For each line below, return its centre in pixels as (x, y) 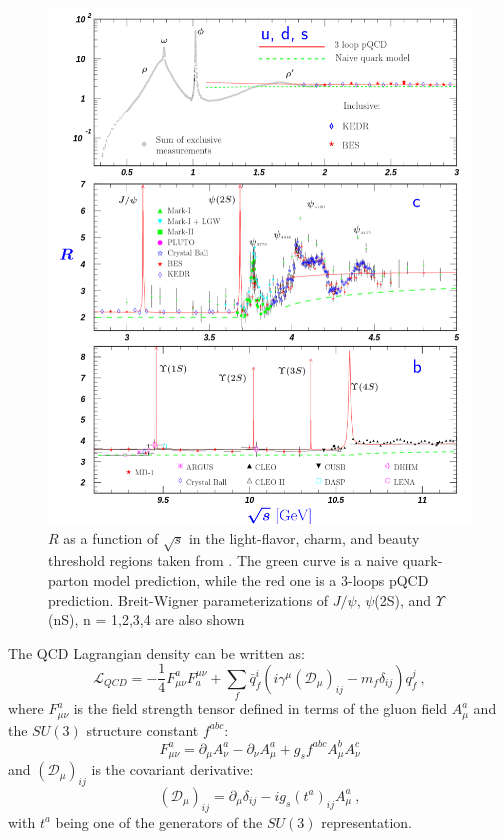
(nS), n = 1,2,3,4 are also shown (146, 619)
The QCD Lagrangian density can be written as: (156, 652)
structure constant (142, 729)
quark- (422, 560)
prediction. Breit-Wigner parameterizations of (188, 599)
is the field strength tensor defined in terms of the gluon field (260, 708)
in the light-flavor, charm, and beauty (304, 537)
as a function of (111, 537)
